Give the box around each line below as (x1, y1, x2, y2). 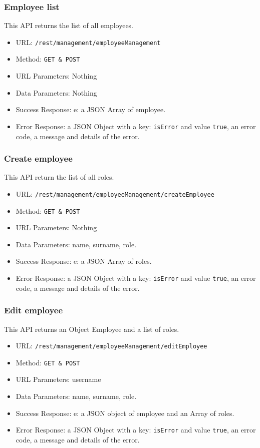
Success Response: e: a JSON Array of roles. (16, 256, 152, 266)
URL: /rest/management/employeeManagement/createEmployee (16, 188, 214, 199)
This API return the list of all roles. (4, 172, 114, 182)
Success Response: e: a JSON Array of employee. (16, 104, 166, 115)
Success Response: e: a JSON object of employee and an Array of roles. (16, 407, 234, 418)
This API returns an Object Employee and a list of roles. (4, 323, 179, 334)
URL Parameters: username (16, 374, 101, 384)
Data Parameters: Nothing (16, 87, 97, 98)
